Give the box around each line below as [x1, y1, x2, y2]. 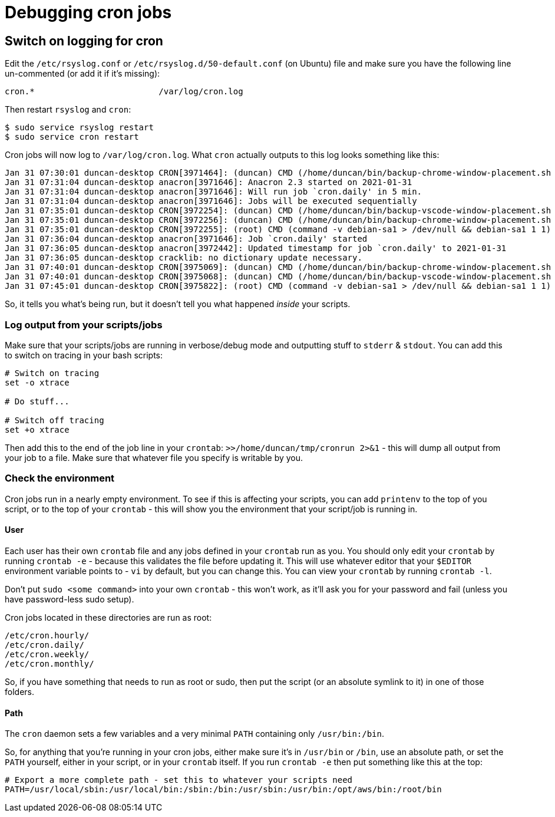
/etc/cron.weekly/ [5, 649, 90, 659]
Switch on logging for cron [5, 33, 163, 48]
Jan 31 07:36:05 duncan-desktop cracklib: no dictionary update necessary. [5, 253, 362, 263]
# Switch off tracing [5, 415, 104, 425]
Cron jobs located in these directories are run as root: [5, 612, 212, 622]
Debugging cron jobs [5, 2, 172, 22]
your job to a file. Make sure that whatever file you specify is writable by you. [5, 452, 303, 463]
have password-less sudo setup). [5, 594, 134, 604]
